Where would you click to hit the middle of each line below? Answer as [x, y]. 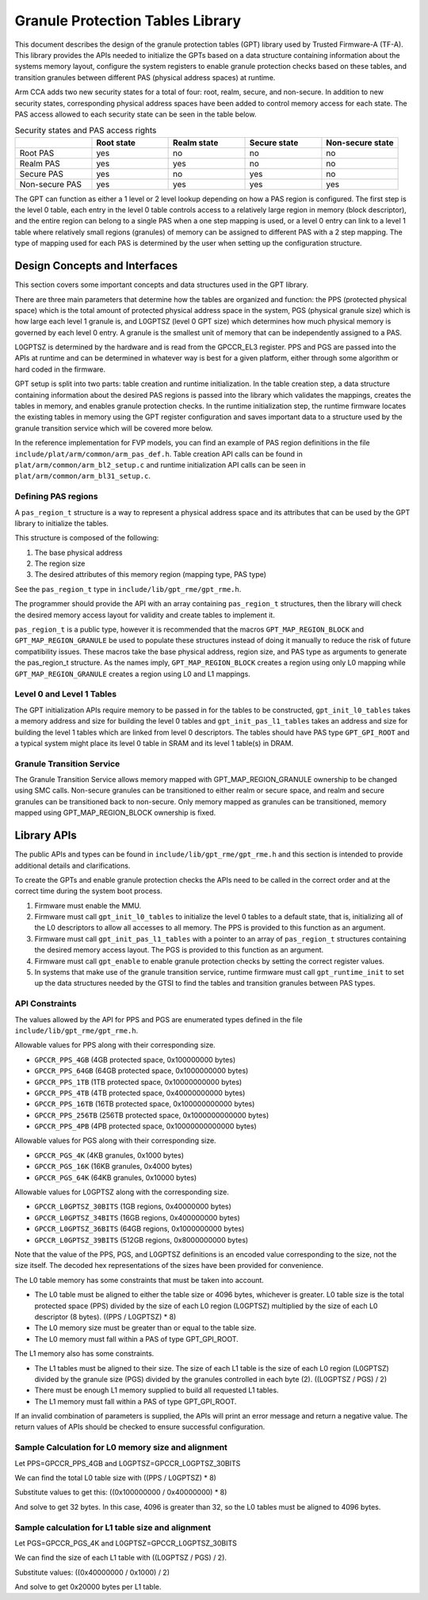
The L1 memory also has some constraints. [84, 1354]
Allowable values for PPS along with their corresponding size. [115, 1045]
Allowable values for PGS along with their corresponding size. [116, 1140]
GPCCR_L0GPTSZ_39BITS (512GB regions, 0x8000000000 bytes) [141, 1239]
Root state [116, 143]
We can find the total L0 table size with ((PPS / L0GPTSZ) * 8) [116, 1477]
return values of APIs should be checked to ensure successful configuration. [140, 1427]
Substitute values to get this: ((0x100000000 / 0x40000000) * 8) [121, 1492]
